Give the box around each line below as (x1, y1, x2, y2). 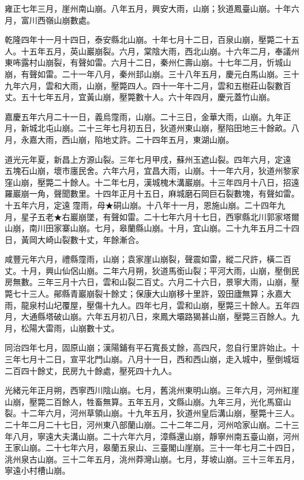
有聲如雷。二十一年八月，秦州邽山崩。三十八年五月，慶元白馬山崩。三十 (20, 67, 299, 80)
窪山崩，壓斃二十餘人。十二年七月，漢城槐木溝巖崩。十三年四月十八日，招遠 (5, 176, 299, 188)
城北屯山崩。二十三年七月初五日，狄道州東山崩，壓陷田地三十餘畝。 (29, 122, 291, 134)
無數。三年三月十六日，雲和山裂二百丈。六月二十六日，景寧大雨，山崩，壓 (12, 276, 299, 288)
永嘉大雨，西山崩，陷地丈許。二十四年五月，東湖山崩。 (20, 133, 234, 145)
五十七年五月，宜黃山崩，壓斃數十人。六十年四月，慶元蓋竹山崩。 (20, 91, 275, 103)
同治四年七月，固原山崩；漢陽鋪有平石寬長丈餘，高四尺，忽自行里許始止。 (5, 341, 291, 354)
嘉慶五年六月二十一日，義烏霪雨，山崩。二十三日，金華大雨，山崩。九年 (5, 110, 283, 122)
